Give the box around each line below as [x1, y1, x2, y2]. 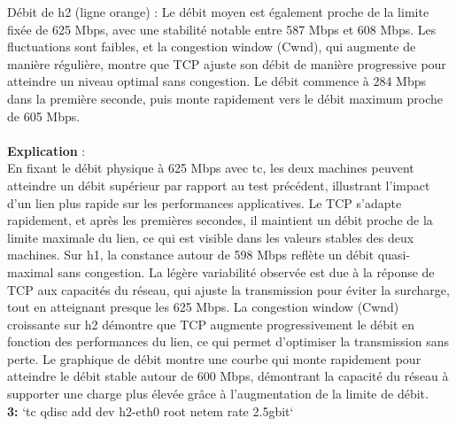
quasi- [377, 245, 411, 264]
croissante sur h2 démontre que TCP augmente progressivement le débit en [7, 314, 414, 333]
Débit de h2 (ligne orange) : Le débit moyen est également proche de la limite [7, 3, 429, 20]
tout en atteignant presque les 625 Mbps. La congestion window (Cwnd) [7, 298, 399, 316]
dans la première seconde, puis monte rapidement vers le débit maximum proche [7, 89, 444, 107]
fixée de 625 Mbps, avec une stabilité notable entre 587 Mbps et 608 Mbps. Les [7, 19, 437, 38]
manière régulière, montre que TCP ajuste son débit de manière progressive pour [7, 54, 446, 73]
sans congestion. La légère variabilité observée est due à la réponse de [58, 262, 435, 281]
